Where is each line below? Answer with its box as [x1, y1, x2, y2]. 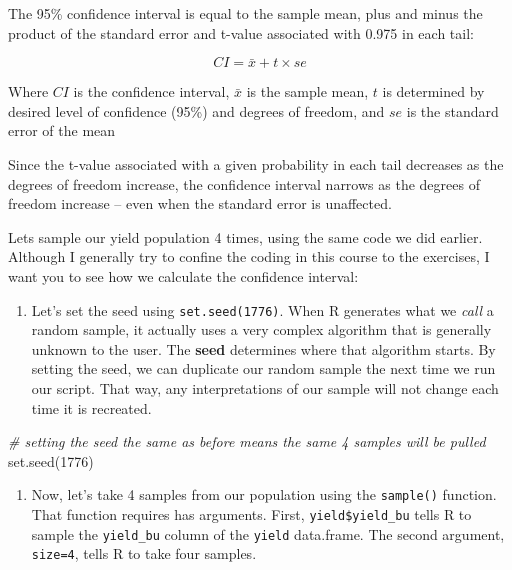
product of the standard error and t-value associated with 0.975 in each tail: [8, 22, 474, 43]
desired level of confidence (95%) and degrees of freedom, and [8, 100, 385, 121]
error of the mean [8, 120, 116, 141]
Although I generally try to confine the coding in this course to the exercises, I [8, 246, 490, 267]
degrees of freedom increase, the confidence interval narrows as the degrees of [8, 173, 480, 194]
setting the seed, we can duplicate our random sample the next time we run [31, 358, 496, 379]
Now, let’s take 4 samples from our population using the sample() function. [31, 484, 497, 505]
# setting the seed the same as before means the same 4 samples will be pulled [8, 431, 486, 452]
